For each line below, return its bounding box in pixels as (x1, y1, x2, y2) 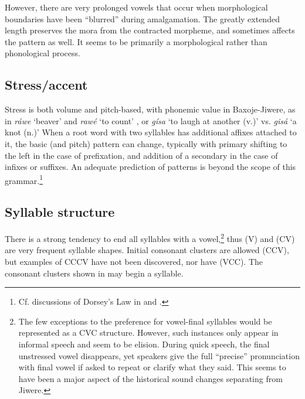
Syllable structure (5, 203, 115, 221)
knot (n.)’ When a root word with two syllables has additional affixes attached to (5, 126, 297, 138)
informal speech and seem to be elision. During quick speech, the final (18, 338, 270, 350)
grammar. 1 (5, 172, 43, 186)
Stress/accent (5, 76, 88, 94)
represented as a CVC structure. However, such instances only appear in (18, 326, 279, 339)
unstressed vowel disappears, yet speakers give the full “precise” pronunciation (18, 349, 300, 362)
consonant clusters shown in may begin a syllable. (5, 267, 184, 279)
